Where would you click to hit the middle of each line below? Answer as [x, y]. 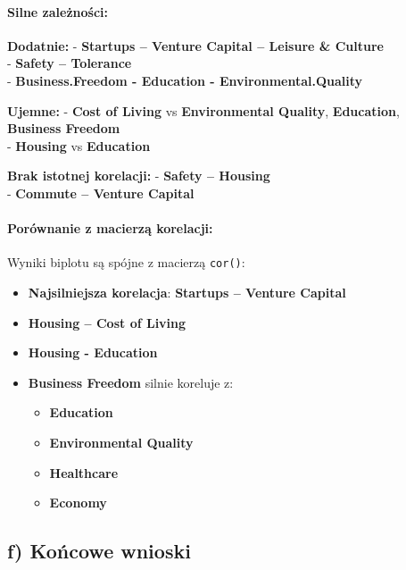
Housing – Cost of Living [107, 322]
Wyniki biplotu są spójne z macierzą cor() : [126, 262]
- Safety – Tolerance [70, 63]
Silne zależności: [58, 11]
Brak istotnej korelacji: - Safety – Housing [139, 176]
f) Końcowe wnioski [99, 551]
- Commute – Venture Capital [101, 193]
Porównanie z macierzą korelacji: [110, 228]
